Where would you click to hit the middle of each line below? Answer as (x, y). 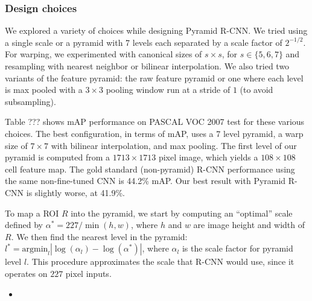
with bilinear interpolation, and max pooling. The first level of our (174, 145)
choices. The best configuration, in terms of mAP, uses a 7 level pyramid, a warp (154, 133)
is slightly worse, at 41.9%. (75, 192)
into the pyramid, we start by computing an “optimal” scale (182, 213)
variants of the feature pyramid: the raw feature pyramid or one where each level (154, 78)
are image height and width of (249, 225)
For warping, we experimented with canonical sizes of (103, 54)
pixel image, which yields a (208, 157)
